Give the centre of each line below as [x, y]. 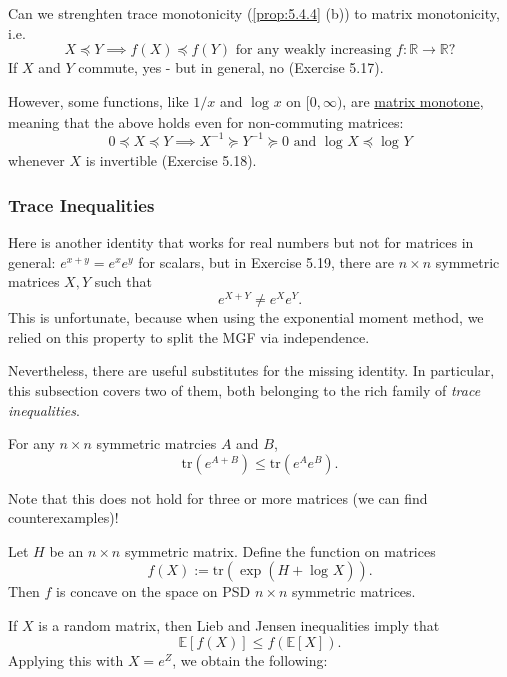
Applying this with [66, 659]
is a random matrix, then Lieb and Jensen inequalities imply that [239, 625]
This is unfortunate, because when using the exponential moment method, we [246, 317]
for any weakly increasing [313, 50]
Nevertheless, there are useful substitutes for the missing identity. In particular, [251, 370]
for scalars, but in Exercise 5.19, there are [266, 261]
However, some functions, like [98, 100]
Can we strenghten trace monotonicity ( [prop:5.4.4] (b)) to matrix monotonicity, [254, 13]
